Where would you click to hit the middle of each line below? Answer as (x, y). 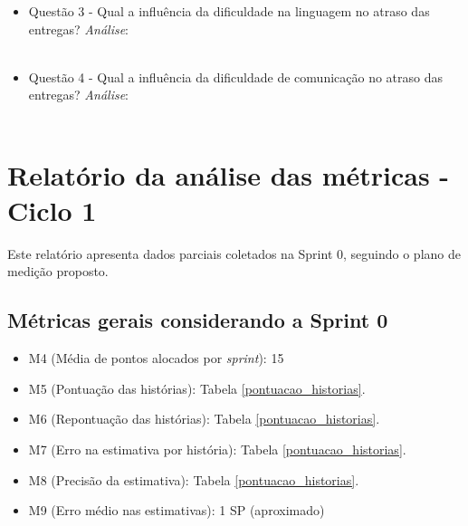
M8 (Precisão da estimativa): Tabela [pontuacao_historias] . (194, 479)
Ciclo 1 (52, 210)
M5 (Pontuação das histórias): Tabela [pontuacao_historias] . (197, 388)
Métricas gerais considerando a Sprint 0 (198, 320)
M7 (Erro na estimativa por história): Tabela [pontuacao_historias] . (217, 449)
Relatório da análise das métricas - (229, 174)
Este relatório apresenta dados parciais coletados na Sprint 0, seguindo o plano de (234, 253)
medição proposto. (58, 271)
